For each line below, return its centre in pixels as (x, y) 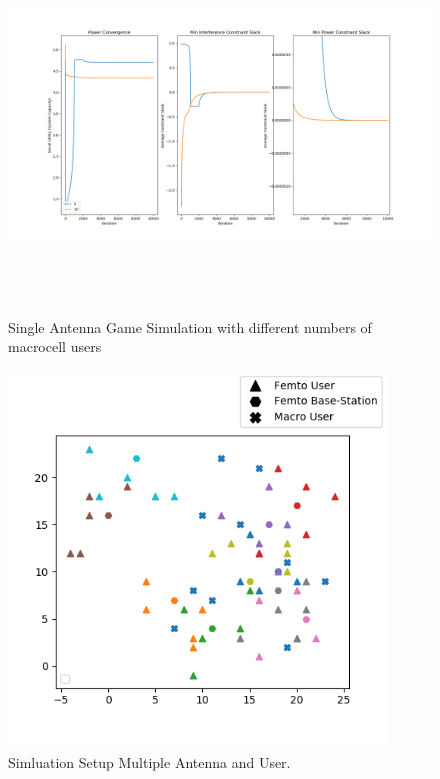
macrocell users (55, 346)
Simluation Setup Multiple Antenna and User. (149, 762)
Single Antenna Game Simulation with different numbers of (190, 326)
